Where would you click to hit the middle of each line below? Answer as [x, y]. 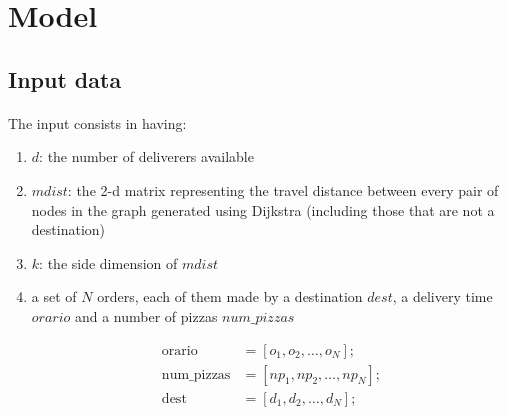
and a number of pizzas [146, 315]
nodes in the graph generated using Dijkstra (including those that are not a [263, 209]
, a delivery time [442, 296]
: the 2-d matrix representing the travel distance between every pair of [283, 189]
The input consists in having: [97, 122]
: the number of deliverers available [146, 156]
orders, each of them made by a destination [230, 296]
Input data [65, 78]
